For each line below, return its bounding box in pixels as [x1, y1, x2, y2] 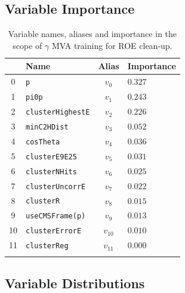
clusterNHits [26, 167, 77, 176]
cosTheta [26, 137, 60, 146]
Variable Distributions [5, 274, 145, 292]
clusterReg [26, 242, 69, 251]
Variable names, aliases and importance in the [8, 27, 177, 40]
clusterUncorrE [26, 182, 86, 191]
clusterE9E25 [26, 152, 77, 161]
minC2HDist [26, 122, 69, 131]
